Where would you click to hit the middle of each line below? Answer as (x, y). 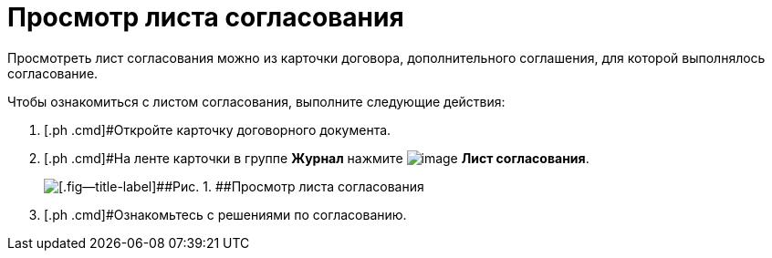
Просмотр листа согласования (206, 17)
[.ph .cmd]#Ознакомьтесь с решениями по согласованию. (225, 214)
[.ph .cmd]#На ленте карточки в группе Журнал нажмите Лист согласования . (317, 158)
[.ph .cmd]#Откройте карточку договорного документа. (218, 129)
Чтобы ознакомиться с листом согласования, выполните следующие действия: (256, 101)
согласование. (53, 73)
